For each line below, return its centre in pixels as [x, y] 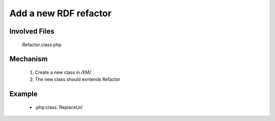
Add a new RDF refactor [61, 13]
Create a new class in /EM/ [63, 72]
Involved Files [32, 31]
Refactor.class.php [42, 44]
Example [23, 94]
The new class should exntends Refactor [78, 79]
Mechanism [29, 59]
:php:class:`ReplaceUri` [59, 107]
